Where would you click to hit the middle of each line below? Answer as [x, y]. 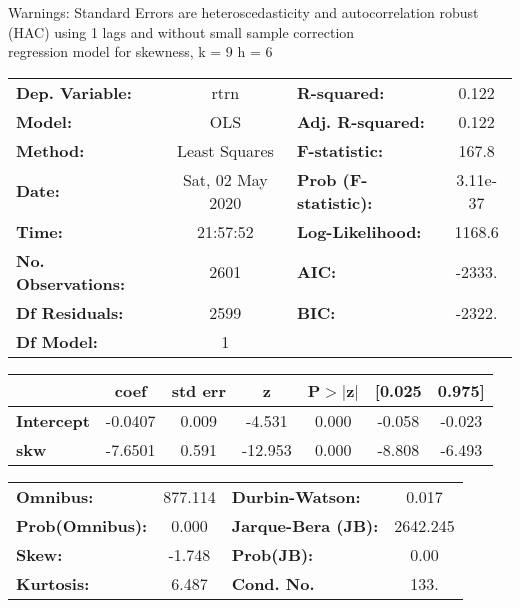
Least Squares [225, 150]
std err [198, 390]
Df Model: [57, 341]
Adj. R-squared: [360, 121]
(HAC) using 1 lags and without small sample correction [181, 31]
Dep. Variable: [74, 92]
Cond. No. [273, 583]
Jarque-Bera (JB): [305, 525]
